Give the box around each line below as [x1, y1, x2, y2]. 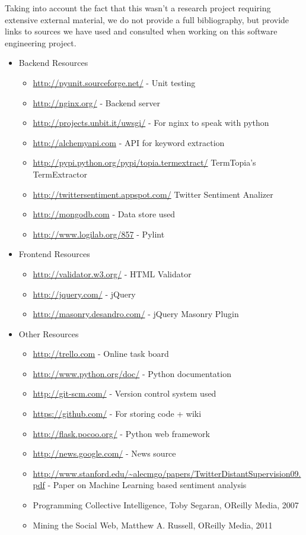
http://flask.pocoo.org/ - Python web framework [33, 427, 210, 439]
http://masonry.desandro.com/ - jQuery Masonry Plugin [33, 308, 239, 320]
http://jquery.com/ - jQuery [33, 287, 136, 300]
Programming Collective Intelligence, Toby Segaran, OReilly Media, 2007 [33, 499, 299, 511]
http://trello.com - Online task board [33, 347, 169, 360]
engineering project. [5, 36, 76, 49]
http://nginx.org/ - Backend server [33, 96, 160, 109]
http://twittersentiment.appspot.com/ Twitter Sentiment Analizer [33, 188, 273, 200]
